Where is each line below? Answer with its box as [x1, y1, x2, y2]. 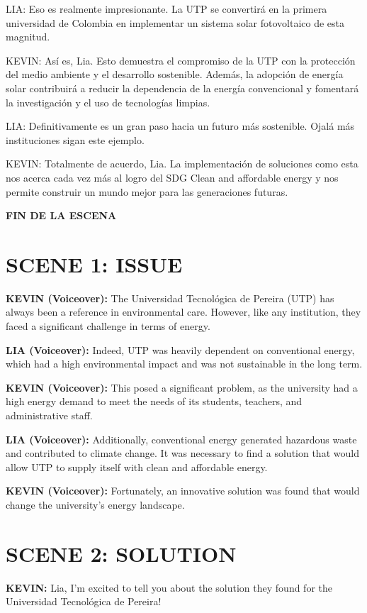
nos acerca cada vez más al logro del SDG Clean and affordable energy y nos [6, 170, 339, 184]
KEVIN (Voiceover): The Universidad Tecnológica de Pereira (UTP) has [6, 290, 334, 305]
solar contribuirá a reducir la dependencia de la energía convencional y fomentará [6, 80, 359, 95]
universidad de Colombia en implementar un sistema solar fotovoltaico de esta [6, 15, 345, 30]
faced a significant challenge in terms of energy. [6, 319, 210, 333]
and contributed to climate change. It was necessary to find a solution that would [6, 446, 359, 460]
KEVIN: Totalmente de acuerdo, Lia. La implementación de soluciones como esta [6, 156, 358, 171]
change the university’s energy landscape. [6, 497, 185, 512]
